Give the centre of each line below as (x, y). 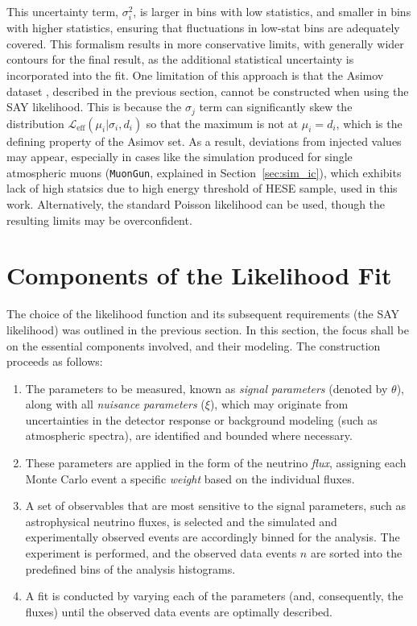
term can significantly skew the (276, 107)
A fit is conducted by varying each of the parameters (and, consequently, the (214, 596)
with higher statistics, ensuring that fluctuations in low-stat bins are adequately (203, 28)
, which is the (369, 123)
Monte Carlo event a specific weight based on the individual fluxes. (190, 478)
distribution (35, 123)
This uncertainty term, (62, 11)
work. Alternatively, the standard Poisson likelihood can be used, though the (196, 204)
